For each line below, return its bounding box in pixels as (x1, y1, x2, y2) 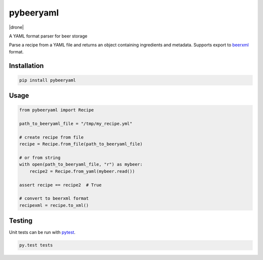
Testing (9, 217, 33, 225)
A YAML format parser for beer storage (9, 33, 88, 39)
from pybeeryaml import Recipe (19, 107, 94, 113)
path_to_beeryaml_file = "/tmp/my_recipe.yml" (19, 121, 132, 126)
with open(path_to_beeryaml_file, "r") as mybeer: (19, 162, 143, 167)
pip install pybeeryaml (19, 77, 76, 83)
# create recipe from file (19, 134, 84, 140)
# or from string (19, 155, 61, 160)
